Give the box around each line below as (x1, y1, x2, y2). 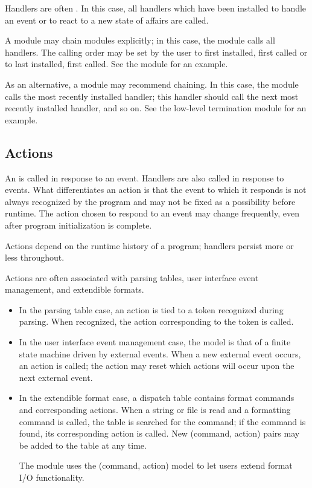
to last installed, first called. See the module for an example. (5, 57, 228, 70)
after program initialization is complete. (5, 218, 152, 231)
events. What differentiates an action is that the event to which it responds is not (5, 183, 307, 196)
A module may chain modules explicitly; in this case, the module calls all (5, 34, 275, 47)
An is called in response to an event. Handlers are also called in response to (5, 171, 284, 184)
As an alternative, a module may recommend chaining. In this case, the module (5, 77, 299, 90)
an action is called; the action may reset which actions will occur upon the (19, 359, 294, 372)
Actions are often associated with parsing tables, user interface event (5, 271, 259, 284)
